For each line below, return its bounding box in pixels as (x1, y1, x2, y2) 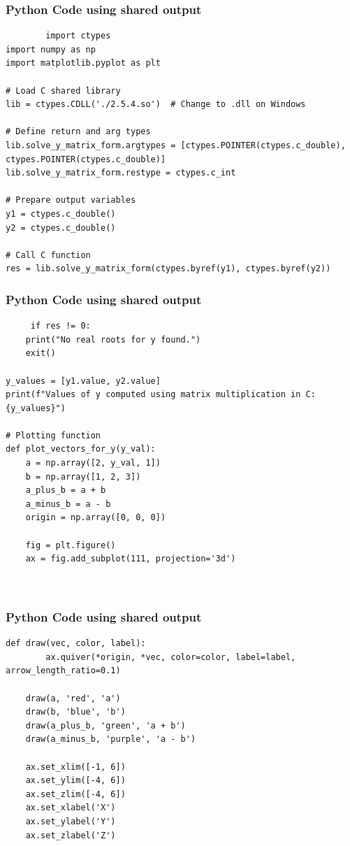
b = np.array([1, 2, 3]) (25, 471, 141, 482)
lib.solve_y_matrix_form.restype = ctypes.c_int (6, 168, 236, 178)
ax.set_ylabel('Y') (25, 816, 116, 826)
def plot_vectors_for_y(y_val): (6, 444, 156, 454)
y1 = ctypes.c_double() (6, 208, 116, 219)
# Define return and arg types (6, 127, 151, 137)
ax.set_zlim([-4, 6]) (25, 789, 126, 799)
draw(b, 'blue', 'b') (25, 707, 126, 717)
